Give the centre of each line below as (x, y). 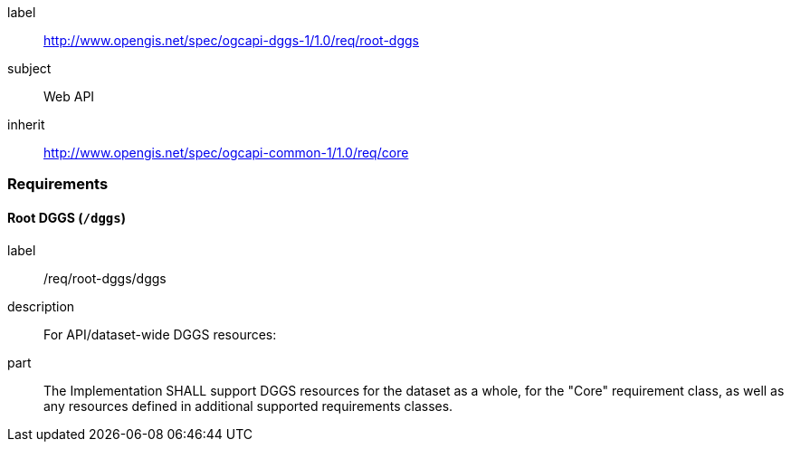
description (41, 306)
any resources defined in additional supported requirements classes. (248, 406)
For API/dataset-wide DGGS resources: (160, 334)
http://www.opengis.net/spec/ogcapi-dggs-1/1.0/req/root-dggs (231, 40)
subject (29, 68)
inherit (26, 124)
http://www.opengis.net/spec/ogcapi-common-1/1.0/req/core (226, 153)
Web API (69, 96)
